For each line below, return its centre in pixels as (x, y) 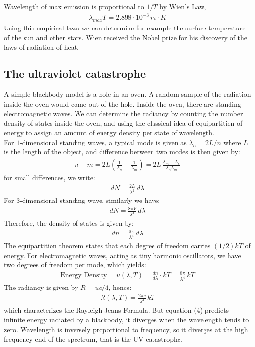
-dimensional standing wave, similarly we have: (90, 200)
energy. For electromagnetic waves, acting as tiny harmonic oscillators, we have (123, 255)
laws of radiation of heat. (41, 47)
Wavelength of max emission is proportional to (74, 6)
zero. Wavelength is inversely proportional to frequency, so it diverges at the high (126, 329)
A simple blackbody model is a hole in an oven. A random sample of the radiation (127, 94)
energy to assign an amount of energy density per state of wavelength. (109, 132)
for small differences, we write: (50, 178)
